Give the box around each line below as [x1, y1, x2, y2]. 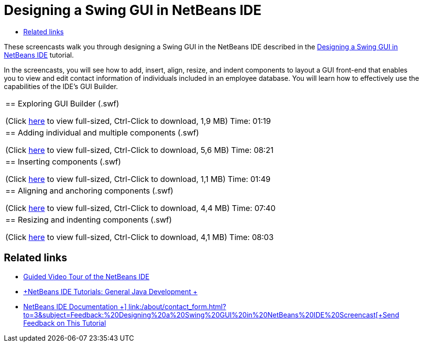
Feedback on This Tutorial [23, 318, 106, 327]
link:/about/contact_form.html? [128, 302, 226, 311]
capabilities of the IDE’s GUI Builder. [4, 82, 118, 90]
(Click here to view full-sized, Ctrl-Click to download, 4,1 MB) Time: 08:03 [5, 232, 274, 242]
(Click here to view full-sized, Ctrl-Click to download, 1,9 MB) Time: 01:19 [5, 116, 271, 126]
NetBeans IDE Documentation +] [23, 302, 127, 311]
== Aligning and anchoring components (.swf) [5, 185, 173, 196]
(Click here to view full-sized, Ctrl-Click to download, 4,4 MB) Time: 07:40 [5, 203, 276, 213]
